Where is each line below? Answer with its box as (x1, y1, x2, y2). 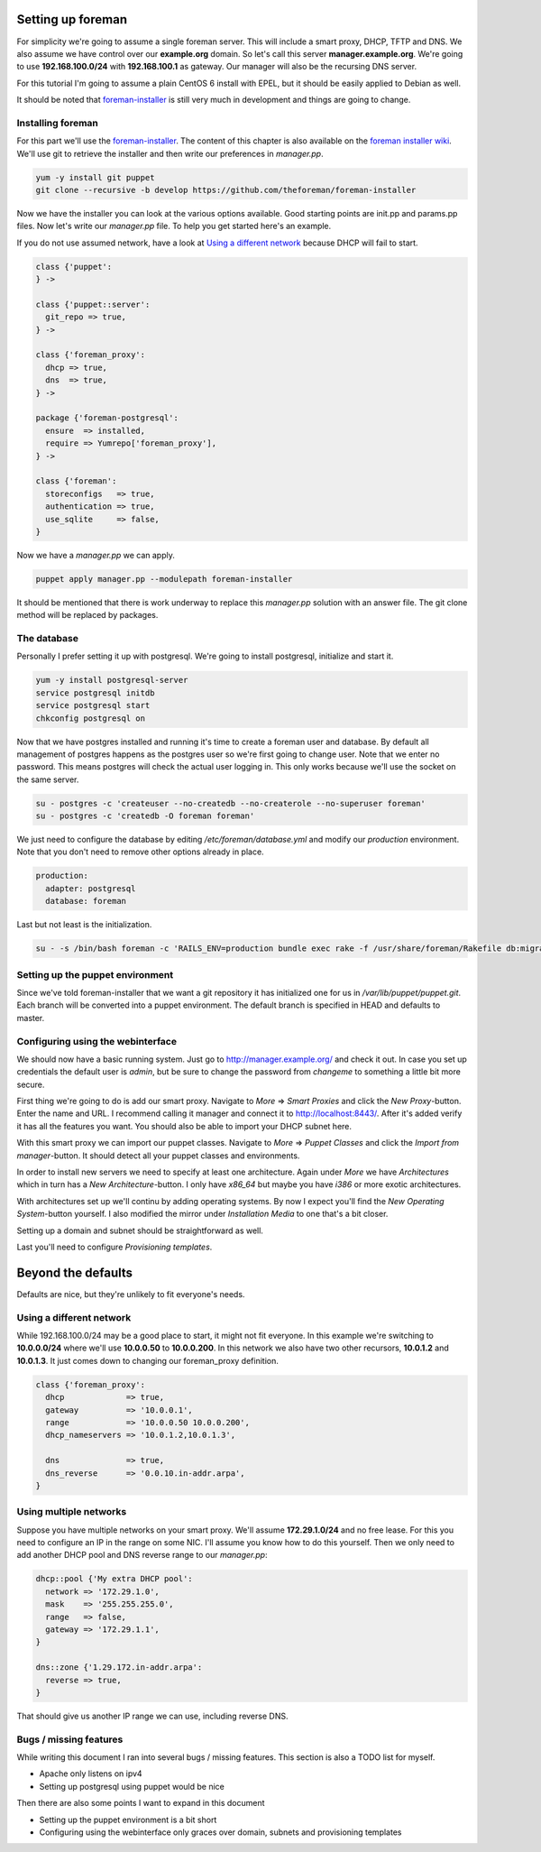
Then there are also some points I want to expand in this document (16, 1798, 265, 1809)
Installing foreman (16, 116, 99, 129)
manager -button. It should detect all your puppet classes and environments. (16, 1150, 300, 1161)
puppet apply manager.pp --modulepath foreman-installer (35, 574, 293, 584)
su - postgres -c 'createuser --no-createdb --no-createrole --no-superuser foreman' (35, 798, 426, 808)
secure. (16, 1079, 45, 1090)
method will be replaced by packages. (16, 610, 159, 621)
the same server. (16, 774, 79, 785)
